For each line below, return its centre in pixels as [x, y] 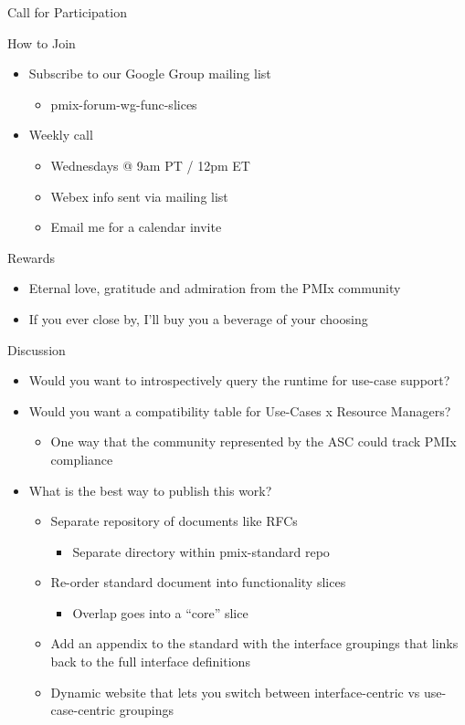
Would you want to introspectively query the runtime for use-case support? [239, 380]
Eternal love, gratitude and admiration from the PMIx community [215, 288]
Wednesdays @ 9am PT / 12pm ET [150, 165]
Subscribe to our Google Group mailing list [150, 74]
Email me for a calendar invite [136, 227]
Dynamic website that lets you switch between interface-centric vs [235, 692]
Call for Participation [67, 12]
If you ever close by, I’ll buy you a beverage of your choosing [198, 318]
